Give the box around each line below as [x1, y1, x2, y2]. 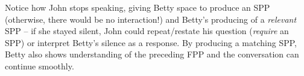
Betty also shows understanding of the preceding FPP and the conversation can [5, 48, 299, 60]
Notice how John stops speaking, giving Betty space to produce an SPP [5, 1, 270, 13]
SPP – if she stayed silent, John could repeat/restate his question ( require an [5, 25, 289, 37]
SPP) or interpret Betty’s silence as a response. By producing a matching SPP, [5, 36, 297, 48]
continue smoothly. [5, 59, 74, 72]
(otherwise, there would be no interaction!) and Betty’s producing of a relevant [5, 13, 297, 25]
